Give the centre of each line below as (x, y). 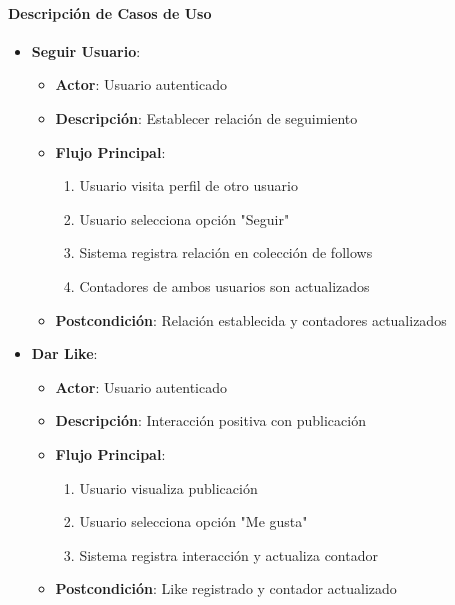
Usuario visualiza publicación (168, 487)
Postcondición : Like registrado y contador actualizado (226, 588)
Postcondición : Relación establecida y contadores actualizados (251, 319)
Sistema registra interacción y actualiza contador (228, 554)
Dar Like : (64, 353)
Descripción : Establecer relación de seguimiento (206, 117)
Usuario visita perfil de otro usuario (188, 185)
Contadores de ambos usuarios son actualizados (224, 285)
